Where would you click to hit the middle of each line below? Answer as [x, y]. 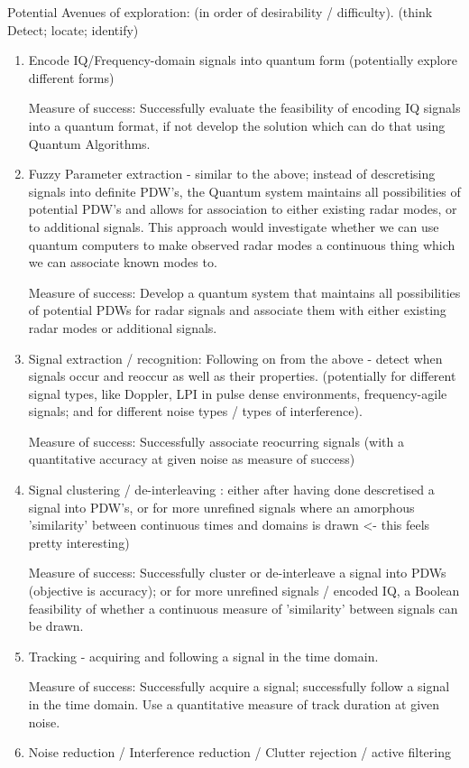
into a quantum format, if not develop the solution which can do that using [237, 125]
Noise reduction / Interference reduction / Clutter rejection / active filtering [239, 752]
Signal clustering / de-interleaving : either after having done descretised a [231, 490]
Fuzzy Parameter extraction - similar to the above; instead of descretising [232, 174]
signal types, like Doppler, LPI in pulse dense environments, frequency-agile [238, 393]
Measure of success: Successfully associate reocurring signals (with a [216, 441]
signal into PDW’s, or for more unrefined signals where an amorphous [221, 507]
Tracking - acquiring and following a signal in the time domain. [203, 656]
